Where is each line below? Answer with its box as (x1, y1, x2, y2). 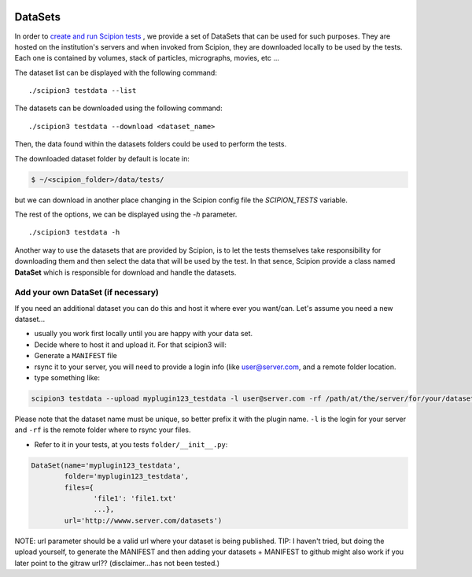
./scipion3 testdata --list (28, 87, 137, 95)
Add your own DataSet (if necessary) (14, 287, 159, 298)
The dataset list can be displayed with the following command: (14, 68, 218, 77)
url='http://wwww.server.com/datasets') (64, 516, 223, 525)
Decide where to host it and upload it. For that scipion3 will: (34, 339, 227, 350)
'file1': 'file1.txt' (93, 494, 177, 503)
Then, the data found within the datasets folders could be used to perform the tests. (14, 139, 287, 149)
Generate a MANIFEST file (34, 351, 118, 361)
